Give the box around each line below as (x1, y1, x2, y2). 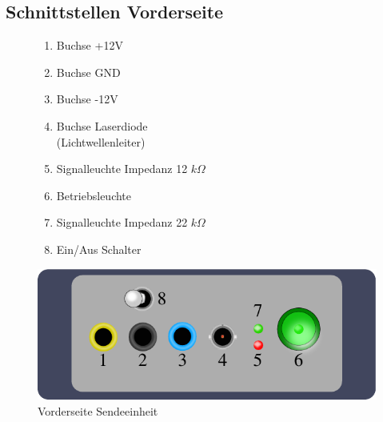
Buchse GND (56, 63, 121, 80)
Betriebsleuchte (56, 187, 132, 203)
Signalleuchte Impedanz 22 (56, 214, 188, 231)
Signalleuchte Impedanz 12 (56, 160, 188, 177)
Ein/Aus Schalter (56, 240, 142, 257)
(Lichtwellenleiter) (56, 133, 146, 150)
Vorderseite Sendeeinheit (38, 402, 158, 419)
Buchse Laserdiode (56, 117, 148, 134)
